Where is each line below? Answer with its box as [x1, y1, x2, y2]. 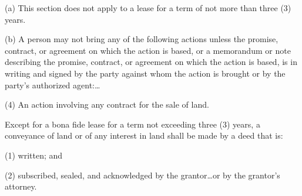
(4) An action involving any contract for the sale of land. [5, 98, 209, 111]
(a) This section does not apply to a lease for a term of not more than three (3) [5, 2, 291, 13]
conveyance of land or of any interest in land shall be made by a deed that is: [5, 129, 283, 142]
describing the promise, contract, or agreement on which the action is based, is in [5, 56, 297, 68]
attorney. [5, 180, 37, 192]
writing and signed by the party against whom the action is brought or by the [5, 67, 286, 79]
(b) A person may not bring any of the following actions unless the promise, [5, 33, 278, 45]
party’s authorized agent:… [5, 78, 100, 91]
